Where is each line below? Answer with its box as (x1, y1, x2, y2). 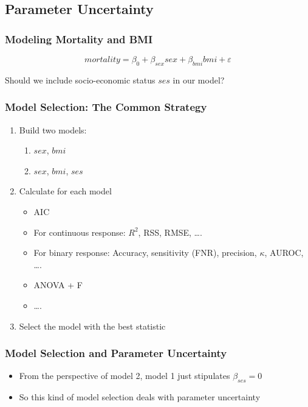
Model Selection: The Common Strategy (5, 99, 207, 115)
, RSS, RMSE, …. (138, 225, 202, 238)
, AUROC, (264, 246, 304, 259)
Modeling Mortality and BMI (5, 31, 153, 46)
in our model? (173, 73, 225, 86)
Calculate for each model (19, 185, 112, 197)
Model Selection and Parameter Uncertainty (5, 345, 227, 361)
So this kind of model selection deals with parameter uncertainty (19, 391, 261, 403)
